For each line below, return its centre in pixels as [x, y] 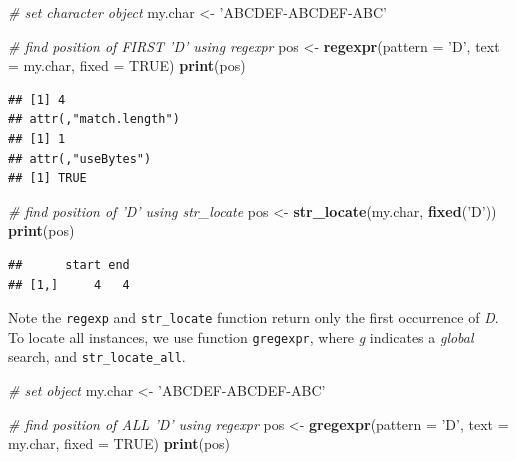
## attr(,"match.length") [94, 119]
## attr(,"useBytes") [80, 158]
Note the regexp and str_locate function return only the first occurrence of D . [253, 317]
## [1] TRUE [47, 178]
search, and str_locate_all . [97, 356]
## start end [69, 264]
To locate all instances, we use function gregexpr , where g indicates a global [241, 336]
